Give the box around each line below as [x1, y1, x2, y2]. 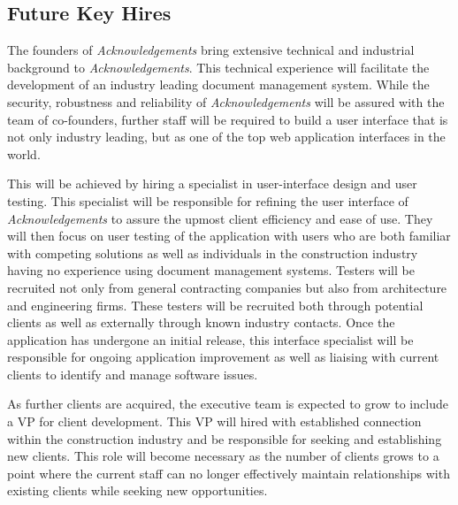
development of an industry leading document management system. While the [7, 75, 430, 94]
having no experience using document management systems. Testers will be [7, 261, 415, 279]
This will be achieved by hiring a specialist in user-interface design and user [7, 174, 417, 193]
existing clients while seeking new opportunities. [7, 481, 268, 500]
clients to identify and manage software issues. [7, 364, 258, 383]
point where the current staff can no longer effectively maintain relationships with [7, 463, 450, 482]
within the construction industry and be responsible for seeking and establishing [7, 429, 442, 448]
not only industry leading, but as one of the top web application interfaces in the [7, 127, 446, 146]
